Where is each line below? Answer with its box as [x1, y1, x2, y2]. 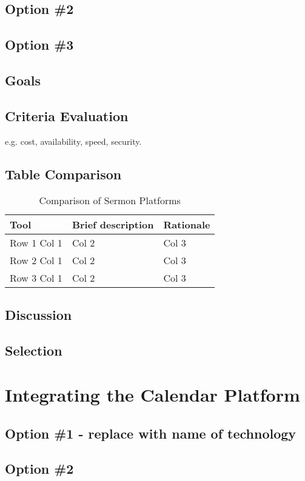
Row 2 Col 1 [10, 253, 62, 268]
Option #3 [5, 35, 74, 54]
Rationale [163, 217, 210, 232]
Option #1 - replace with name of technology [5, 423, 297, 442]
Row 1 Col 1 [10, 236, 62, 250]
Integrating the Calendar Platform [5, 382, 300, 407]
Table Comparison [5, 164, 122, 183]
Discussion [5, 305, 72, 323]
